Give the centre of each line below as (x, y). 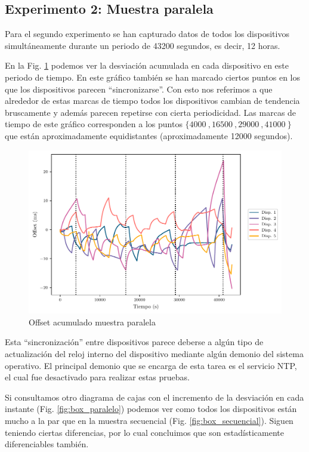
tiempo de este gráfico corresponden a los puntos (94, 124)
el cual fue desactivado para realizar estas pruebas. (98, 377)
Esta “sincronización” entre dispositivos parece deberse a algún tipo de (134, 342)
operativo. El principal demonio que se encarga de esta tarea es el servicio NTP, (151, 365)
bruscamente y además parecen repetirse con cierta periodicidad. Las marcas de (151, 112)
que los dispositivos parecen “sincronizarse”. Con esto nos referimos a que (139, 89)
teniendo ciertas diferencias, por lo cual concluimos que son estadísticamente (144, 432)
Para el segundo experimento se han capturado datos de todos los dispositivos (147, 34)
